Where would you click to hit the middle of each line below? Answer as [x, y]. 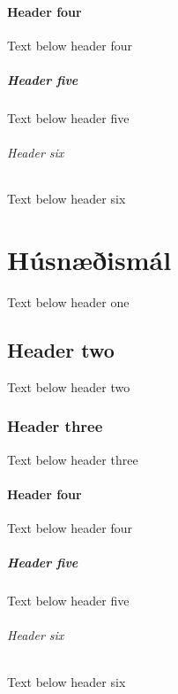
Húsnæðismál [89, 260]
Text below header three [73, 459]
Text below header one [68, 302]
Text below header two [69, 386]
